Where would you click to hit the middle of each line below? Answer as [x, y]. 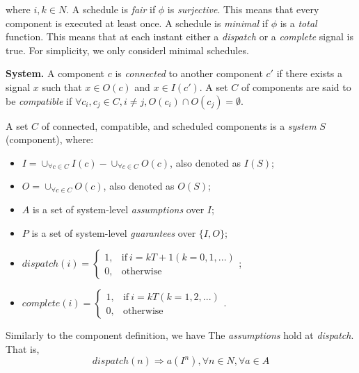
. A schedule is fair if [111, 9]
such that [62, 86]
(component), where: [50, 139]
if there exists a [309, 73]
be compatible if [39, 100]
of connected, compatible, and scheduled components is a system [179, 125]
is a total [298, 23]
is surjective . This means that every [243, 9]
